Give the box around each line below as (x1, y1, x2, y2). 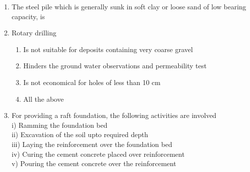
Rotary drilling (11, 28, 56, 38)
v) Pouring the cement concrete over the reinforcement (11, 158, 176, 169)
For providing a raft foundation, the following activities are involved (11, 110, 217, 120)
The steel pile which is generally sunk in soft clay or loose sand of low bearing (11, 1, 247, 11)
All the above (23, 93, 64, 104)
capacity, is (11, 11, 45, 21)
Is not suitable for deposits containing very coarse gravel (23, 44, 193, 54)
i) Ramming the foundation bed (11, 119, 108, 130)
